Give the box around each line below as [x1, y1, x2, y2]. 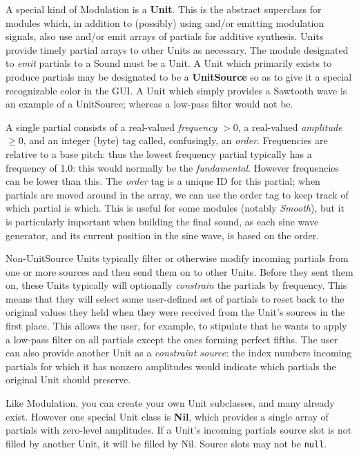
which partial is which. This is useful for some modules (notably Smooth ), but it [6, 201, 345, 215]
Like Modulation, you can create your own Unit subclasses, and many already [6, 396, 335, 410]
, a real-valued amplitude [237, 119, 342, 134]
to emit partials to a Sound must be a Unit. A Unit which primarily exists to [6, 56, 332, 70]
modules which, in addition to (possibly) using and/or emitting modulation [6, 15, 324, 30]
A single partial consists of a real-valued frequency [6, 119, 217, 134]
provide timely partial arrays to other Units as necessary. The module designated [6, 42, 349, 57]
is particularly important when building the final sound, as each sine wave [6, 214, 319, 228]
